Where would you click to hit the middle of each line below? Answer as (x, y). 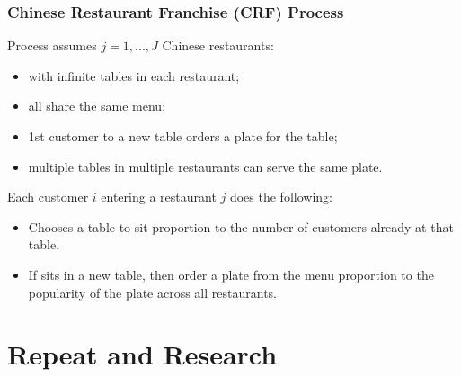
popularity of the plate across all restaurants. (153, 292)
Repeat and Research (142, 354)
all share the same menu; (97, 106)
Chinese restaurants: (218, 45)
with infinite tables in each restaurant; (134, 75)
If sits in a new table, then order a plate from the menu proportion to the (231, 274)
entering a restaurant (159, 197)
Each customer (48, 197)
